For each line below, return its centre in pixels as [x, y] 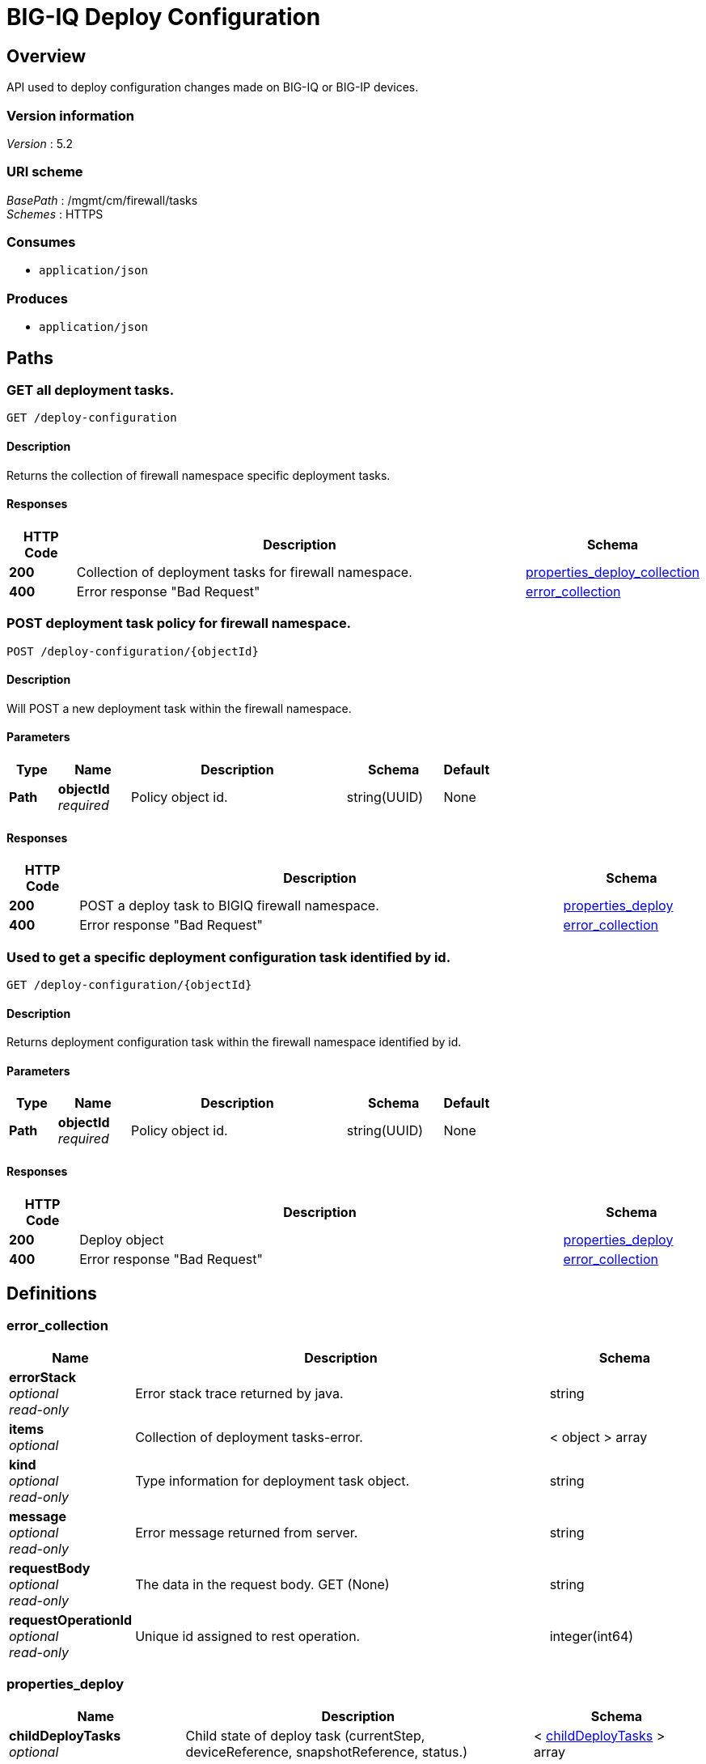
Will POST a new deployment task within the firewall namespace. [179, 708]
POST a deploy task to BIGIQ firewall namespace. [229, 906]
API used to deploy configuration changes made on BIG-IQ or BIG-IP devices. [213, 87]
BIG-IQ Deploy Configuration [164, 17]
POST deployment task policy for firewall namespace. [179, 623]
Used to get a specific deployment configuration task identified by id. [229, 957]
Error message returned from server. [247, 1532]
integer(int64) [592, 1636]
